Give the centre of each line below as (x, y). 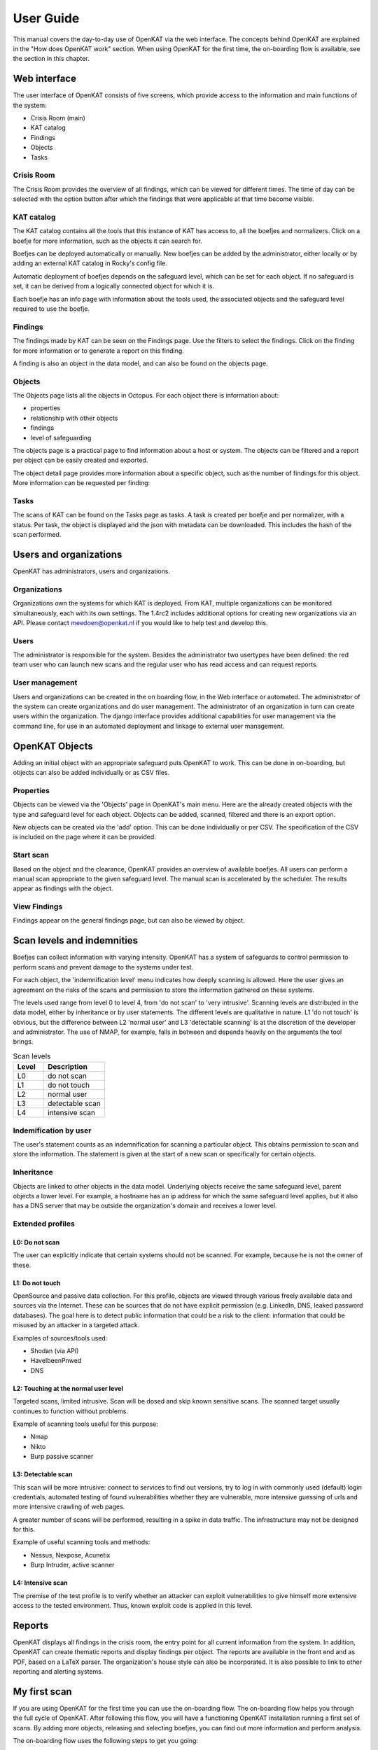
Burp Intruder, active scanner (72, 1565)
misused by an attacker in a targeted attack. (76, 1325)
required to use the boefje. (51, 309)
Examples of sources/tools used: (60, 1338)
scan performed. (37, 535)
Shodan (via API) (55, 1350)
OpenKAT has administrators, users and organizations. (92, 571)
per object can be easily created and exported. (80, 460)
